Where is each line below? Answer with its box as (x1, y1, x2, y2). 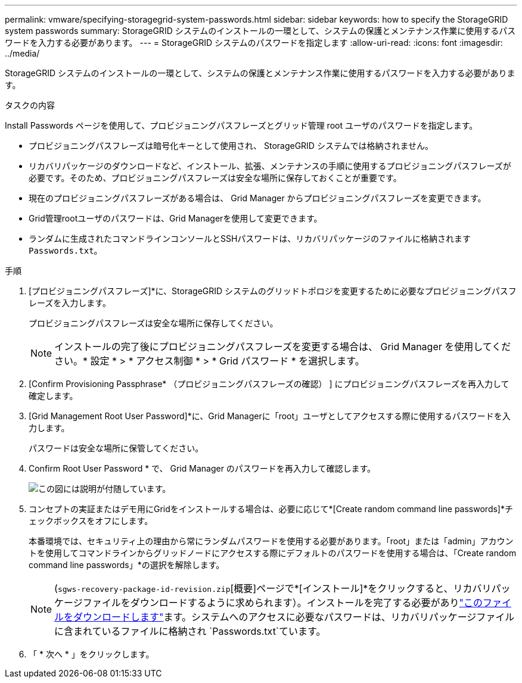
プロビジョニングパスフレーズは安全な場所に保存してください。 (29, 318, 278, 328)
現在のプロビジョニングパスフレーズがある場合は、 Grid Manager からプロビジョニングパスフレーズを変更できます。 (29, 193, 486, 203)
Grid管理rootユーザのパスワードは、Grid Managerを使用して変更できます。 (29, 213, 322, 223)
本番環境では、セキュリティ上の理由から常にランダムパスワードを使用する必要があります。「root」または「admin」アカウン (29, 536, 514, 546)
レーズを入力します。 (29, 298, 111, 308)
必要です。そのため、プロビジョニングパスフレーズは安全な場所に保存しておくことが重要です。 (29, 173, 402, 183)
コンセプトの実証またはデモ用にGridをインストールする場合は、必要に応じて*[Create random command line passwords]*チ (29, 504, 513, 514)
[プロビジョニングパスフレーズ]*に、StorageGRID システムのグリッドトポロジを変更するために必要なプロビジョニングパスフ (29, 286, 517, 296)
